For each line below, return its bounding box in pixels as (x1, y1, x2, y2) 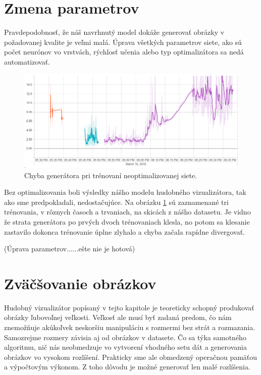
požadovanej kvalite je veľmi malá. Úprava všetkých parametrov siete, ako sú (4, 36, 242, 47)
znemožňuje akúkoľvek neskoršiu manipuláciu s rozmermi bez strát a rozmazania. (4, 322, 255, 333)
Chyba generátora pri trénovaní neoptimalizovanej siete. (24, 170, 197, 180)
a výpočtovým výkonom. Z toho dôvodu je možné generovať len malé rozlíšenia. (4, 361, 250, 372)
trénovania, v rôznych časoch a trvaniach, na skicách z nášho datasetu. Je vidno (4, 206, 251, 217)
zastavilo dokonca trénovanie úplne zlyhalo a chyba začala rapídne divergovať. (4, 226, 245, 237)
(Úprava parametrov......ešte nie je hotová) (4, 243, 135, 254)
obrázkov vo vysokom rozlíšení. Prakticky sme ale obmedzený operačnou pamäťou (4, 351, 257, 362)
